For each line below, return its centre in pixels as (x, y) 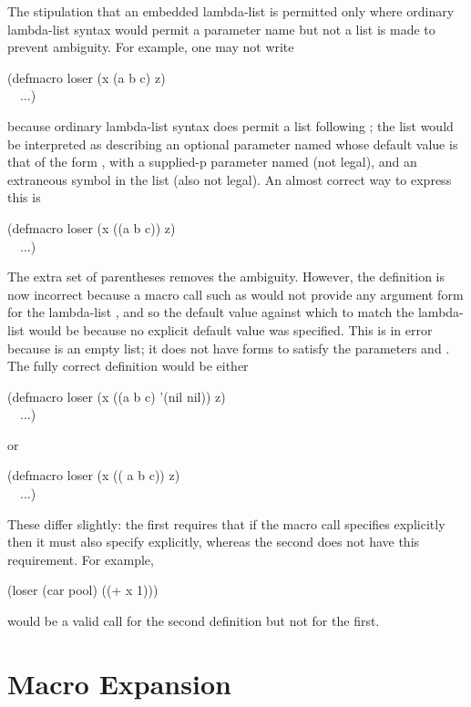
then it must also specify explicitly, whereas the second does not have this (214, 542)
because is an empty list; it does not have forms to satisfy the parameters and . (229, 348)
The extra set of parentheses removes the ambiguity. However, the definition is (226, 277)
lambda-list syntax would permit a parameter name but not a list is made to (221, 29)
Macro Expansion (119, 683)
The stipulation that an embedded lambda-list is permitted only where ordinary (231, 11)
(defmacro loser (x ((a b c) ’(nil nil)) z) (117, 396)
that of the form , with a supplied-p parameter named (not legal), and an (212, 162)
